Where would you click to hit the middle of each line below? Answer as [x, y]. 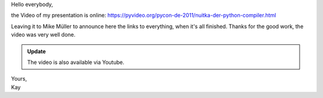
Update [36, 51]
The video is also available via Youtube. [76, 62]
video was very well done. [43, 35]
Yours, [19, 79]
